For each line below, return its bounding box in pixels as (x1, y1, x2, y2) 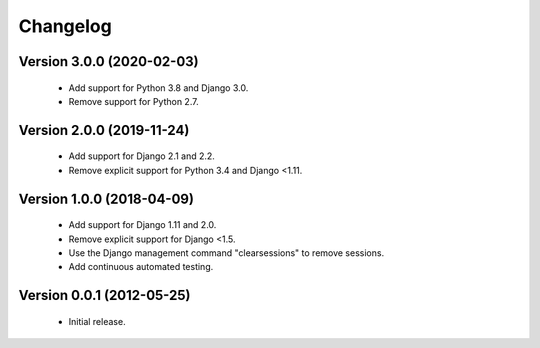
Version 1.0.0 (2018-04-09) (18, 190, 195, 207)
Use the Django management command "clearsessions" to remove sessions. (68, 246, 385, 259)
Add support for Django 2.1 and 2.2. (68, 150, 215, 162)
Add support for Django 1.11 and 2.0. (68, 219, 217, 231)
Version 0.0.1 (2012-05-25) (18, 287, 191, 304)
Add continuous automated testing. (68, 261, 214, 273)
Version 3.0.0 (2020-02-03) (18, 53, 199, 70)
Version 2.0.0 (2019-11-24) (18, 121, 190, 139)
